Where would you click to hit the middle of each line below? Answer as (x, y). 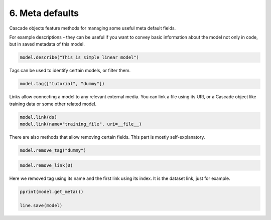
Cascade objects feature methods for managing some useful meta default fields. (93, 28)
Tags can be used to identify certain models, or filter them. (70, 71)
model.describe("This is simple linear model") (79, 57)
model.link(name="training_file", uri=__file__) (81, 124)
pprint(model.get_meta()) (52, 191)
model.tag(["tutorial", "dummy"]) (62, 84)
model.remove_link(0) (46, 165)
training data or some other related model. (53, 104)
